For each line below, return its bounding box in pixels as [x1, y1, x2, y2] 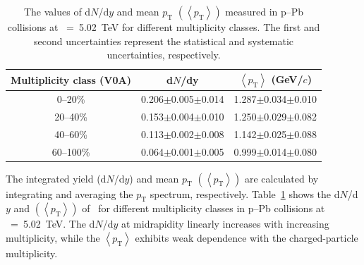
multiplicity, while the [6, 230, 100, 245]
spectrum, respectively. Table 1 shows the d [150, 186, 340, 201]
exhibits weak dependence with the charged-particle [135, 230, 358, 245]
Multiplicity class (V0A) [11, 72, 132, 87]
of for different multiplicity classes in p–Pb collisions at [82, 201, 325, 216]
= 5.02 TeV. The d [10, 216, 95, 231]
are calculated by [245, 171, 319, 185]
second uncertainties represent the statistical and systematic [33, 33, 294, 48]
